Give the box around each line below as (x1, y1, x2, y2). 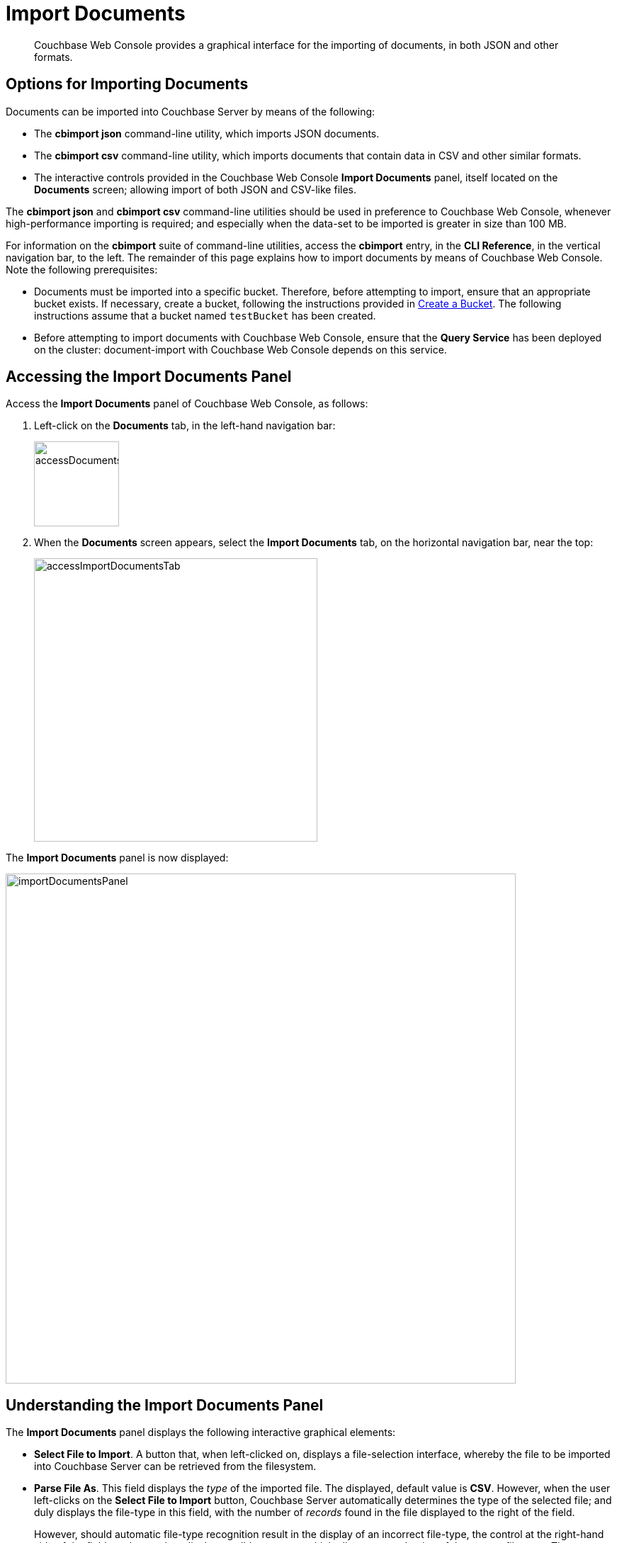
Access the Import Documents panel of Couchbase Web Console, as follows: (6, 397, 368, 410)
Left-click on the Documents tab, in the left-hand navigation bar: (34, 419, 336, 432)
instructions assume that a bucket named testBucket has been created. (34, 309, 376, 322)
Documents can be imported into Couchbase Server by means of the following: (6, 105, 375, 118)
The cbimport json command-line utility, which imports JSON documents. (34, 127, 380, 140)
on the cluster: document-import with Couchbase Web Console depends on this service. (34, 343, 447, 356)
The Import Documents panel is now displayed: (6, 852, 229, 864)
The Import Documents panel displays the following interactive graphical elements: (6, 1426, 396, 1439)
